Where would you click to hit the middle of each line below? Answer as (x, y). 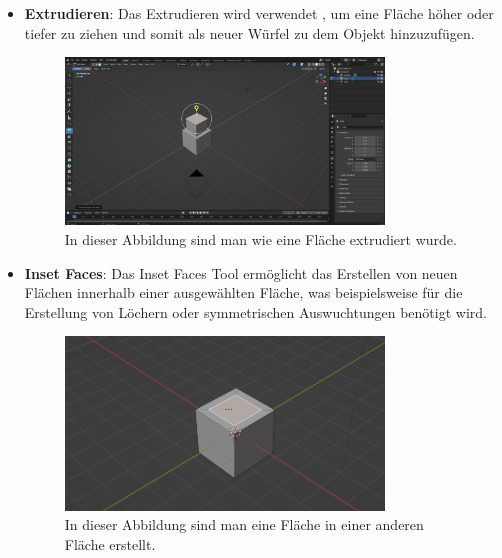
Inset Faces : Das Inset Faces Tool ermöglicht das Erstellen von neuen (241, 272)
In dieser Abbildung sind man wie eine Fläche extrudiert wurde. (260, 238)
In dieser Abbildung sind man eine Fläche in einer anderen (244, 524)
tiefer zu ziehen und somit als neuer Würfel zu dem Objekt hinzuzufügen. (249, 32)
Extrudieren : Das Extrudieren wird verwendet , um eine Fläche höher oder (259, 13)
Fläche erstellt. (110, 544)
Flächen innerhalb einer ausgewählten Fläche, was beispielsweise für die (243, 292)
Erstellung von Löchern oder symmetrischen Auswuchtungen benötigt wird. (255, 311)
